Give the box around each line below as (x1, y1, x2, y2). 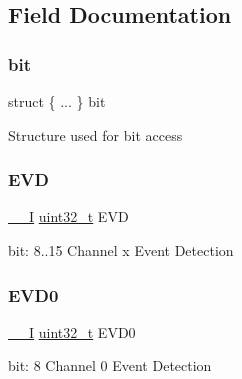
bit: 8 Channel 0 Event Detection (8, 355, 212, 376)
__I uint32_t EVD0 (8, 321, 136, 342)
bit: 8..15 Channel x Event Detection (8, 240, 234, 260)
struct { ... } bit (8, 91, 106, 111)
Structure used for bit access (8, 124, 183, 145)
